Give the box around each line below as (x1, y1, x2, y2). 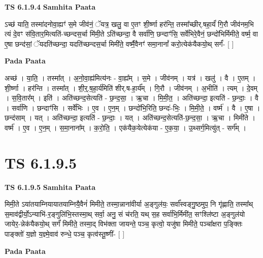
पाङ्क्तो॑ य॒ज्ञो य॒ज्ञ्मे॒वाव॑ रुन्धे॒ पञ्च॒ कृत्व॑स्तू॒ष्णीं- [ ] (5, 229, 125, 239)
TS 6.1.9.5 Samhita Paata (5, 181, 96, 192)
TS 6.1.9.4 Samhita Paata (5, 2, 96, 12)
